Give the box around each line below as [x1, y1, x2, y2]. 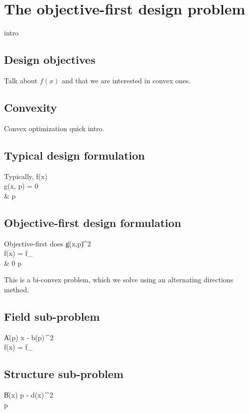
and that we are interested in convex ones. [61, 75, 191, 85]
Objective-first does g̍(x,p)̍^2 [4, 238, 91, 248]
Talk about [4, 75, 38, 85]
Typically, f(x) [4, 171, 48, 181]
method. [4, 284, 29, 294]
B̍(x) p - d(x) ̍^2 [4, 390, 53, 400]
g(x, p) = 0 [4, 181, 38, 191]
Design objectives [4, 52, 96, 67]
